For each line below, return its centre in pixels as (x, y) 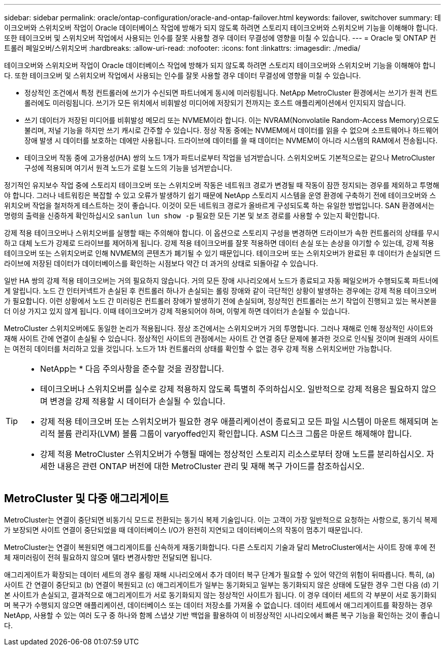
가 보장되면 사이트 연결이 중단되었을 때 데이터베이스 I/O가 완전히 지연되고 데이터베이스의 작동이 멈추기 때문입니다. (183, 530)
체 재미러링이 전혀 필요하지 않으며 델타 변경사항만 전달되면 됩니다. (108, 557)
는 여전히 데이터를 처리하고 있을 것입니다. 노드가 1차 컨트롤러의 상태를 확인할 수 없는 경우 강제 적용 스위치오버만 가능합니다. (198, 349)
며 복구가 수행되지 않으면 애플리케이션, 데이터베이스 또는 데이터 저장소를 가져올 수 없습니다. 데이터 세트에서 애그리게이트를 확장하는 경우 (218, 605)
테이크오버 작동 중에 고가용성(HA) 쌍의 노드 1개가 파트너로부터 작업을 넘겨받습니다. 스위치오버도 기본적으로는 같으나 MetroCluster (230, 158)
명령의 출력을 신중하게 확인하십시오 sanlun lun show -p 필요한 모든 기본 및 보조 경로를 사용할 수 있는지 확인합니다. (192, 216)
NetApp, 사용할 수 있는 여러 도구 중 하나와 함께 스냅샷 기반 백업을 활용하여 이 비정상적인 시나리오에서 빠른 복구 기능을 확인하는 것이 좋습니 (222, 615)
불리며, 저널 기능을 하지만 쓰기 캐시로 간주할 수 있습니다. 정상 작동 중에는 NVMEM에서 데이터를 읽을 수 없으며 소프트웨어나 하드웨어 (232, 130)
